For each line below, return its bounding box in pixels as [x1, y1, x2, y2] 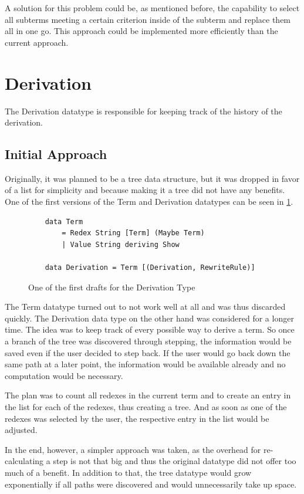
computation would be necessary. [5, 369, 123, 381]
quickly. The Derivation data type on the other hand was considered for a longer [5, 312, 294, 324]
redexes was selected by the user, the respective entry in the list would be [5, 412, 269, 424]
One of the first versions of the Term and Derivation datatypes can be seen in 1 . [5, 195, 293, 208]
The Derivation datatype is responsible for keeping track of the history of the [5, 104, 282, 117]
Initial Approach [5, 145, 107, 163]
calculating [5, 455, 44, 467]
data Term [45, 217, 83, 226]
